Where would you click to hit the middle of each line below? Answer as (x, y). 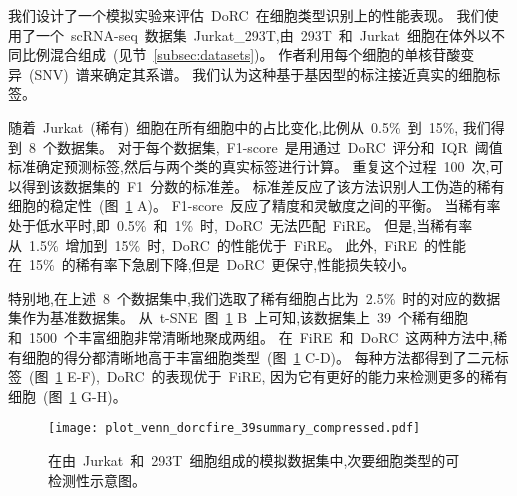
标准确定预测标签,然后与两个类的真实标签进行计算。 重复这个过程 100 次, (249, 166)
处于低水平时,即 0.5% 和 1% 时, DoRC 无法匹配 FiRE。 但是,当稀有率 (240, 224)
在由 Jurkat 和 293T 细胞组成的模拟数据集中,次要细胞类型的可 (254, 459)
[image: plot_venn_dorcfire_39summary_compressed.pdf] (234, 428)
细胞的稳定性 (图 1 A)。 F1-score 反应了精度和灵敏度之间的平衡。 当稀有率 (254, 205)
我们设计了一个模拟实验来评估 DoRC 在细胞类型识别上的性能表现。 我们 (246, 15)
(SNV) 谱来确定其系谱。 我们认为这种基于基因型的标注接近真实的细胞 (257, 73)
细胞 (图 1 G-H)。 (67, 395)
